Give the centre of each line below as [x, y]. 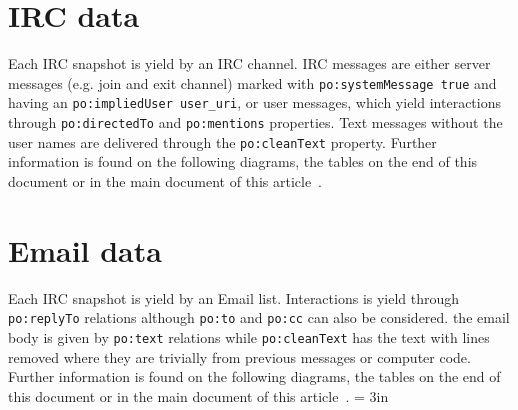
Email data [85, 249]
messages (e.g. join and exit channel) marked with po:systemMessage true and [252, 82]
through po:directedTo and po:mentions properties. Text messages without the [255, 122]
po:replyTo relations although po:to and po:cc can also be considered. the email [259, 317]
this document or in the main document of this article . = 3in [198, 395]
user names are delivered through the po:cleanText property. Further [222, 141]
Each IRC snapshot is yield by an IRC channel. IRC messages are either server [249, 63]
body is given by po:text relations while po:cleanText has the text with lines [249, 336]
